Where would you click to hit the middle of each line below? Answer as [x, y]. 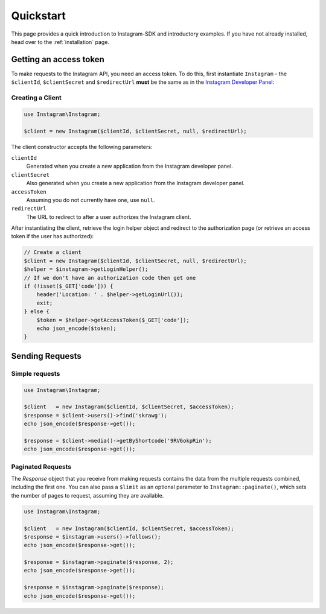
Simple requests [36, 373]
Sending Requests [46, 356]
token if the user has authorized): [53, 236]
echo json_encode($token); [77, 328]
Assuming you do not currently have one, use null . [91, 200]
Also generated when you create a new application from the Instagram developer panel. [135, 183]
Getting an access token [58, 59]
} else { [37, 312]
